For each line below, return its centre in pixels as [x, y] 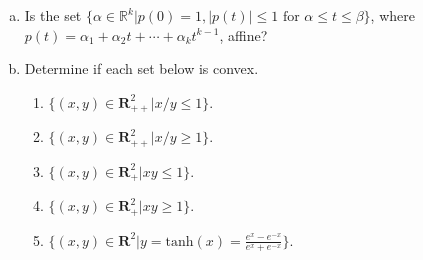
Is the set [53, 15]
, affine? [243, 34]
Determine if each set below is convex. [141, 68]
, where [392, 15]
